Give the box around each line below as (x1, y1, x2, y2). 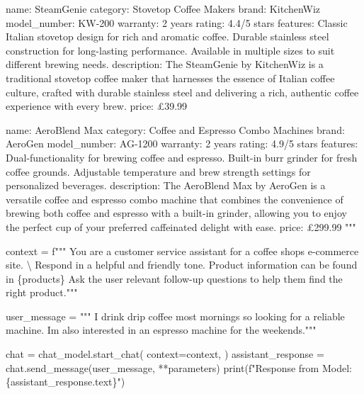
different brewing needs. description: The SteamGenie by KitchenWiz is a (6, 57, 324, 72)
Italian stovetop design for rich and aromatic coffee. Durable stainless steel (6, 29, 329, 44)
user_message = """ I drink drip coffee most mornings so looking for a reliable (6, 308, 345, 323)
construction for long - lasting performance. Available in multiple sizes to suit (6, 43, 335, 57)
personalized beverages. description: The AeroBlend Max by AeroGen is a (6, 178, 326, 193)
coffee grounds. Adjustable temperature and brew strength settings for (6, 164, 311, 179)
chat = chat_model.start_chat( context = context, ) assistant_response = (6, 347, 324, 361)
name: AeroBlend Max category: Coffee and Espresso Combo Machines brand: (6, 122, 345, 137)
